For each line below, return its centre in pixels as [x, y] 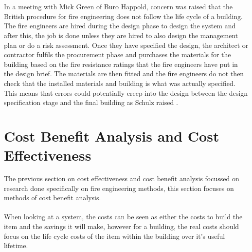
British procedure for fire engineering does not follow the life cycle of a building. [124, 16]
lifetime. [16, 245]
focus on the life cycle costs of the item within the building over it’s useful [115, 236]
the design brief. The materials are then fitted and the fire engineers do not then [124, 73]
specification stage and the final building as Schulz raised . [91, 102]
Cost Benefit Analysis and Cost [112, 136]
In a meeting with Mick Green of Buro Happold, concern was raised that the [118, 7]
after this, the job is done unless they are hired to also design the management [121, 35]
